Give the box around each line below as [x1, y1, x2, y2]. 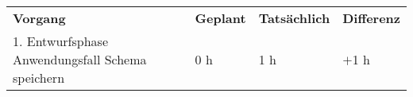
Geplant [195, 9, 246, 27]
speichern [13, 68, 65, 87]
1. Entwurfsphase [13, 32, 109, 50]
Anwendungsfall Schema [13, 50, 147, 68]
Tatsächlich [258, 9, 330, 27]
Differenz [342, 9, 400, 27]
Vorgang [13, 9, 66, 27]
